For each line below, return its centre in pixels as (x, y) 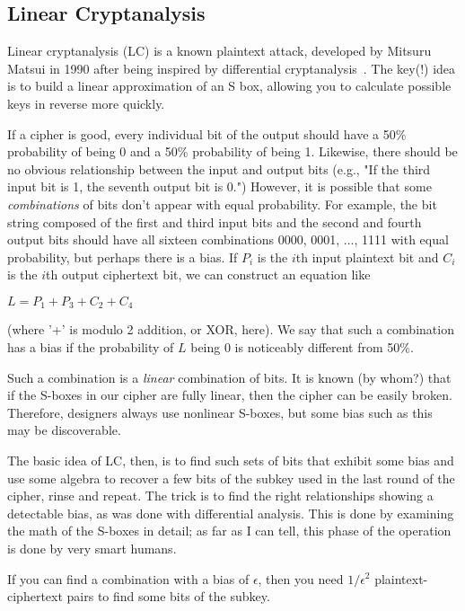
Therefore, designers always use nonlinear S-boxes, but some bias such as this (220, 412)
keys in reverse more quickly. (86, 103)
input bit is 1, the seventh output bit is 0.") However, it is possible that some (219, 186)
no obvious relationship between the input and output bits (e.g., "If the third (219, 168)
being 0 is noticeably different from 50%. (302, 346)
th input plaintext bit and (367, 257)
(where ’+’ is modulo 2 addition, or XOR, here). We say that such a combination (231, 329)
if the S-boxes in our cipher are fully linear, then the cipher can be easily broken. (230, 395)
